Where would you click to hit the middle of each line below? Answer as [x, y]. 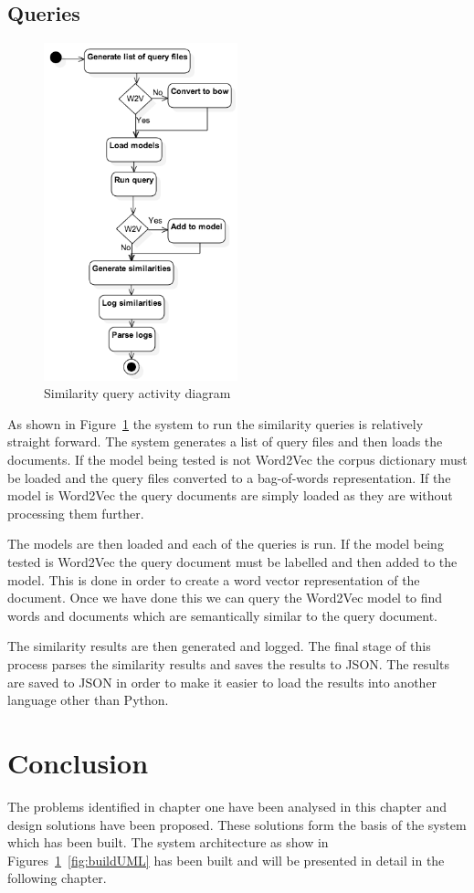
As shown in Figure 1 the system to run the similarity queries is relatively [216, 423]
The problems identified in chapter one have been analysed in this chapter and [227, 806]
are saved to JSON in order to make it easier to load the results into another [222, 682]
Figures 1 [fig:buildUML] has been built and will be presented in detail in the [226, 860]
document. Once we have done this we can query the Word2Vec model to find [225, 598]
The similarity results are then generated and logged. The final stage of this [219, 646]
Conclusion [78, 762]
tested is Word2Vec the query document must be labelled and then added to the [232, 562]
